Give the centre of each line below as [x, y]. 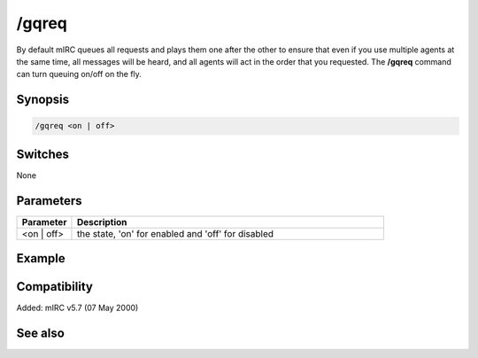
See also [41, 334]
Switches [43, 154]
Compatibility [54, 287]
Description [102, 222]
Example [41, 258]
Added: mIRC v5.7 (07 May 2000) [77, 308]
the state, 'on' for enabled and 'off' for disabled [175, 233]
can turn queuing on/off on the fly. [79, 74]
